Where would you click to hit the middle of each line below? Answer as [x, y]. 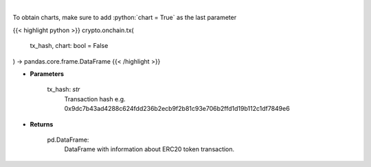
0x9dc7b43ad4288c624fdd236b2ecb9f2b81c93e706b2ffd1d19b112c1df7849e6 [177, 109]
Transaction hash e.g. [95, 99]
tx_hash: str [64, 90]
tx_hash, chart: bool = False [69, 46]
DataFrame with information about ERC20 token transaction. [149, 149]
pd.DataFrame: [68, 140]
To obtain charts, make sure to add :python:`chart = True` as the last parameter [125, 18]
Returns [42, 124]
